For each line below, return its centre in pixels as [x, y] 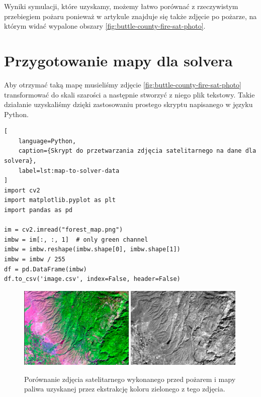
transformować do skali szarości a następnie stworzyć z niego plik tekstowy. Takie [129, 94]
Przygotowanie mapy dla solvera [118, 60]
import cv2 [22, 190]
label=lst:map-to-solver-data [69, 171]
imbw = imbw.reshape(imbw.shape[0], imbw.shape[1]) [92, 250]
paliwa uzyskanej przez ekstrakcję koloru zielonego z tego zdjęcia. [125, 389]
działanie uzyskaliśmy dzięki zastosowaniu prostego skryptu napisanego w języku [128, 104]
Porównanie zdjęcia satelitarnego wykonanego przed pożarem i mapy [130, 379]
